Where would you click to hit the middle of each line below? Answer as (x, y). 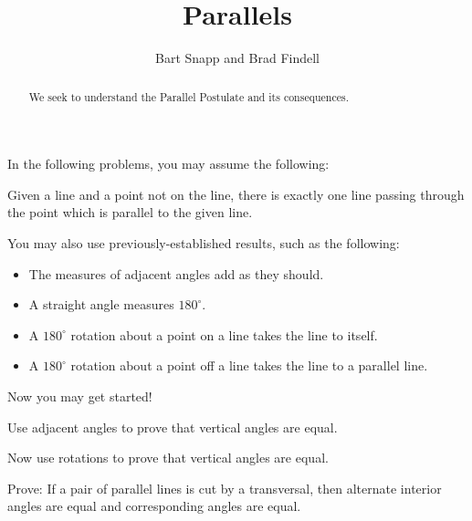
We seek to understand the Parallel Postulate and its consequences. (189, 96)
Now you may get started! (80, 396)
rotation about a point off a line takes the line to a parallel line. (249, 365)
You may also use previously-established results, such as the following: (204, 242)
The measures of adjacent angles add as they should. (176, 273)
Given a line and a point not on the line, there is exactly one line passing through (236, 194)
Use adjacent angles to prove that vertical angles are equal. (173, 427)
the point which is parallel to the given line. (130, 212)
